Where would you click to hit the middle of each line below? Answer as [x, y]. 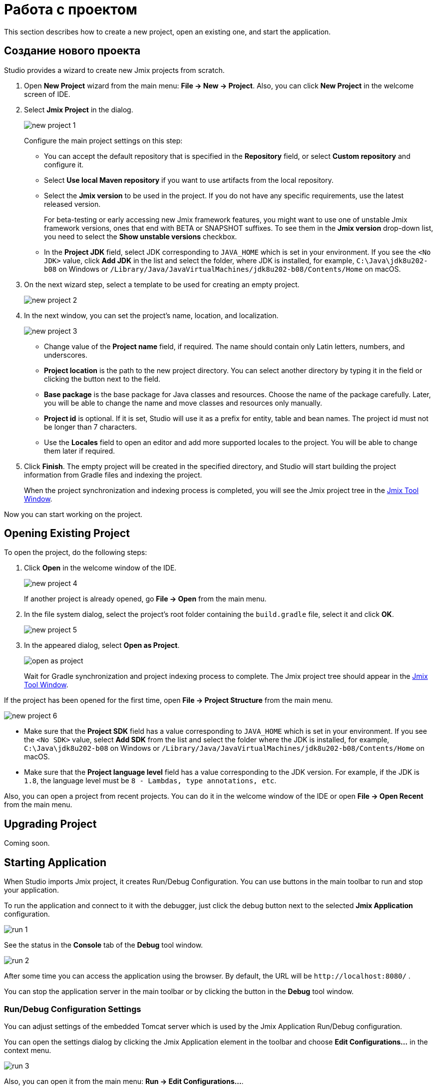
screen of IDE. [47, 94]
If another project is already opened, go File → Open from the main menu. [145, 599]
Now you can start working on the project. [73, 514]
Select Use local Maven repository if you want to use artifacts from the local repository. [189, 180]
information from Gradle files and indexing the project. [113, 475]
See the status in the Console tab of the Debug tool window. [104, 945]
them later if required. [80, 451]
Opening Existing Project [67, 534]
